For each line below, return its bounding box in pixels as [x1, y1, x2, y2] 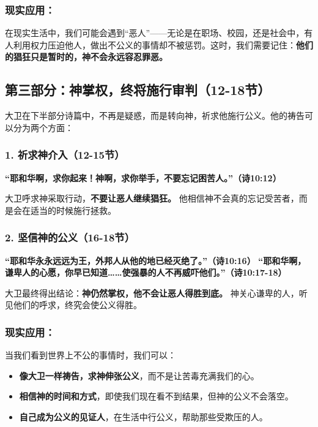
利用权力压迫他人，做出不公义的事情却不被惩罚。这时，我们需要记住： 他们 [13, 38, 313, 51]
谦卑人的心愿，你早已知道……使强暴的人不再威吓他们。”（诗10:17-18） [5, 266, 287, 279]
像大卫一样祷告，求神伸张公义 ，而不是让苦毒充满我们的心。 [19, 369, 259, 382]
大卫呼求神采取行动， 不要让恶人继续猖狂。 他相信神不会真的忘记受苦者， [5, 192, 299, 205]
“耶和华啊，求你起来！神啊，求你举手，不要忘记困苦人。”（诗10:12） [5, 171, 281, 184]
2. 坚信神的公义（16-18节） [5, 230, 135, 245]
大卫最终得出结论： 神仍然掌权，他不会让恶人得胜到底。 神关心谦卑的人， [5, 286, 299, 299]
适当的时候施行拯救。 [30, 203, 116, 216]
